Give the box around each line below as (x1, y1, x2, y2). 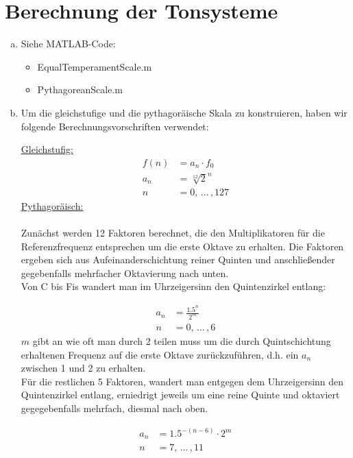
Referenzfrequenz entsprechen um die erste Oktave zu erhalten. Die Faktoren (21, 239, 344, 253)
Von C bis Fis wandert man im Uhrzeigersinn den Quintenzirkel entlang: (21, 279, 326, 293)
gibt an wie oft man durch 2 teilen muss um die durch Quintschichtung (32, 334, 331, 348)
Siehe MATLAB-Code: (21, 36, 116, 51)
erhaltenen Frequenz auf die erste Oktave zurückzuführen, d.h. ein (21, 347, 299, 361)
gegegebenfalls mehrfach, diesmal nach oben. (21, 400, 208, 415)
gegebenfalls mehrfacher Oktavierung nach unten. (21, 265, 229, 280)
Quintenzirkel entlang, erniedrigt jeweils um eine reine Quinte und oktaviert (21, 387, 340, 402)
